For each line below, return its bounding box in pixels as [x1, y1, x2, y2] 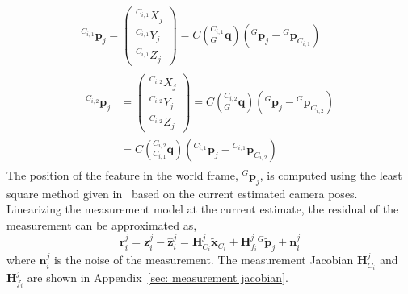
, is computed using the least [259, 167, 402, 183]
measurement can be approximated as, [6, 216, 197, 233]
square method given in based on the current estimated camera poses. [6, 184, 358, 201]
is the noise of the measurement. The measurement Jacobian [53, 251, 354, 268]
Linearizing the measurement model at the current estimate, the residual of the [6, 201, 399, 217]
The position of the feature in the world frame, [6, 167, 238, 183]
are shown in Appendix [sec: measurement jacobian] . [27, 269, 288, 286]
